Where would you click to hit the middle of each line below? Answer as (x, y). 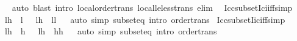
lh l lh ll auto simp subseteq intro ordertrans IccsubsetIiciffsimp (145, 19)
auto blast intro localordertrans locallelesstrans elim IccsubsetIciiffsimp (152, 7)
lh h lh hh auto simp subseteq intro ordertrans (111, 31)
